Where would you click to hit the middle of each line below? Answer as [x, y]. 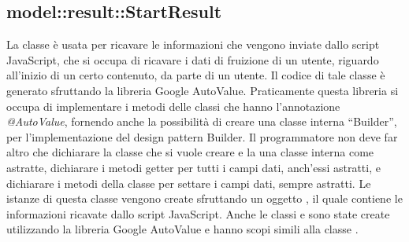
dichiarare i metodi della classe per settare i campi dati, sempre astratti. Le [189, 183]
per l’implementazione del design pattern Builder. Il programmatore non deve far [202, 136]
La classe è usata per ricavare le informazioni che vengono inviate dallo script [193, 44]
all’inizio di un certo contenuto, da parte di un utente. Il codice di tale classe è [196, 75]
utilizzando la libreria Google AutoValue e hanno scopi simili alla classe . [182, 229]
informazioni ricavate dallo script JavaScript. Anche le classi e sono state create [198, 213]
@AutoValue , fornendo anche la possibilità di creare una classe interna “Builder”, [202, 121]
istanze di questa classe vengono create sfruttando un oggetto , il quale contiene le [204, 198]
